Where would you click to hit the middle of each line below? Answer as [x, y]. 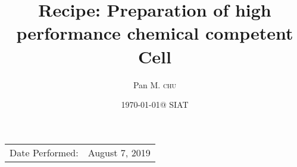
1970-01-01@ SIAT [155, 105]
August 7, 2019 [119, 152]
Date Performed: [44, 152]
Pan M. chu [155, 84]
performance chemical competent [155, 33]
